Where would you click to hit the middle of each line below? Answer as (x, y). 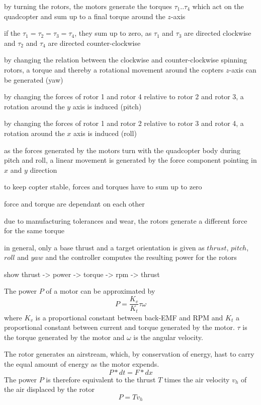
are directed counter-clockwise (94, 43)
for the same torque (34, 230)
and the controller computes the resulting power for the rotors (141, 257)
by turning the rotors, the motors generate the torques (88, 6)
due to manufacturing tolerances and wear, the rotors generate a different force (126, 220)
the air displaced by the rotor (49, 389)
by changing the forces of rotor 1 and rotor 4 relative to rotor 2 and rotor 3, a (124, 96)
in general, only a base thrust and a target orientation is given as (104, 247)
